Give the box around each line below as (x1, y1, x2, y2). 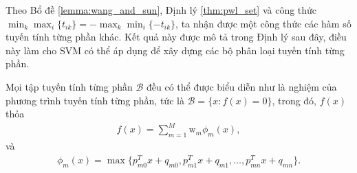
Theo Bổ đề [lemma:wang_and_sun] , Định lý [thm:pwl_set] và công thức (6, 3, 317, 16)
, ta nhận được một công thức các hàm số (175, 16, 351, 30)
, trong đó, (272, 93, 317, 107)
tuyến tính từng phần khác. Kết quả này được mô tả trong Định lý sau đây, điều (6, 30, 347, 44)
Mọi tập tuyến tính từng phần (6, 79, 133, 93)
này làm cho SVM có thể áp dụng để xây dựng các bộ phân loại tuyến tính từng (6, 43, 345, 57)
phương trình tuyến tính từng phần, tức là (6, 93, 184, 107)
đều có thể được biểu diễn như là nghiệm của (147, 79, 337, 93)
